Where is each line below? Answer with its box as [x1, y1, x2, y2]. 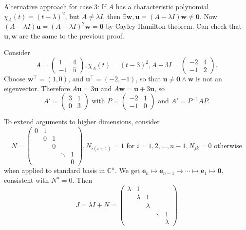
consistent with [4, 174, 49, 185]
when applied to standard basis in [4, 165, 105, 175]
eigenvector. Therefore [4, 83, 70, 93]
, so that [135, 74, 161, 84]
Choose [4, 74, 26, 84]
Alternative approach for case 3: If [4, 1, 106, 11]
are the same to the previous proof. [19, 30, 124, 40]
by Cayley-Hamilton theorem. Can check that [106, 21, 242, 31]
